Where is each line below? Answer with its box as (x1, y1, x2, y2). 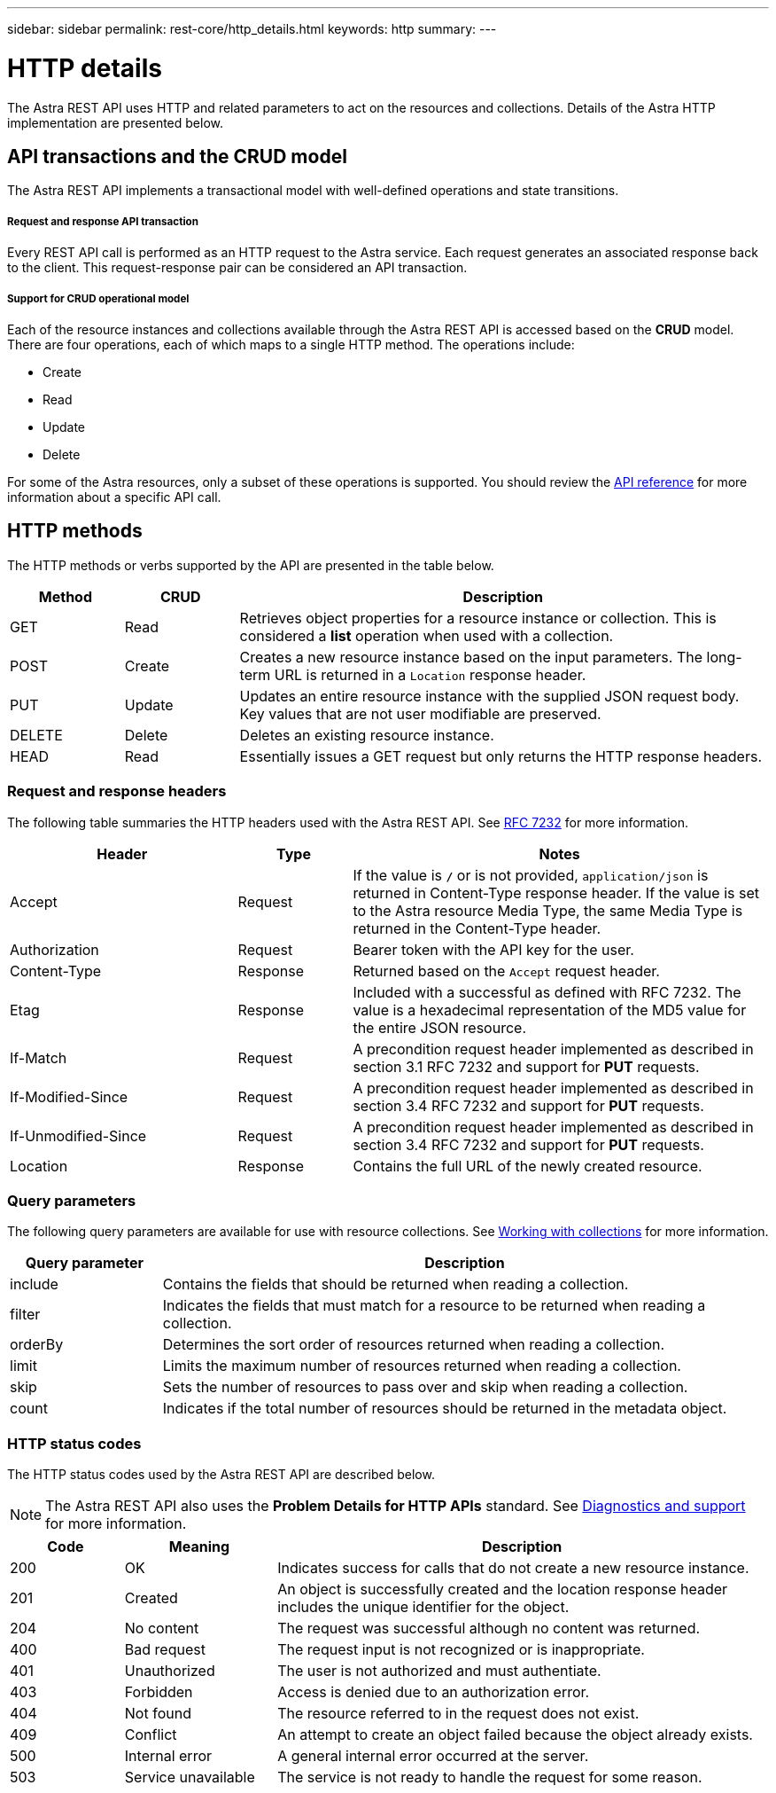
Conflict (124, 1726, 177, 1743)
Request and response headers (7, 782, 227, 801)
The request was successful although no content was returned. (277, 1619, 701, 1637)
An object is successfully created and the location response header (277, 1580, 728, 1598)
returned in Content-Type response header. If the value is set (353, 883, 759, 902)
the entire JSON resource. (353, 1018, 526, 1037)
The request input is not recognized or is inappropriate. (277, 1640, 645, 1658)
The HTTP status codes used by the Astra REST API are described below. (7, 1467, 435, 1482)
